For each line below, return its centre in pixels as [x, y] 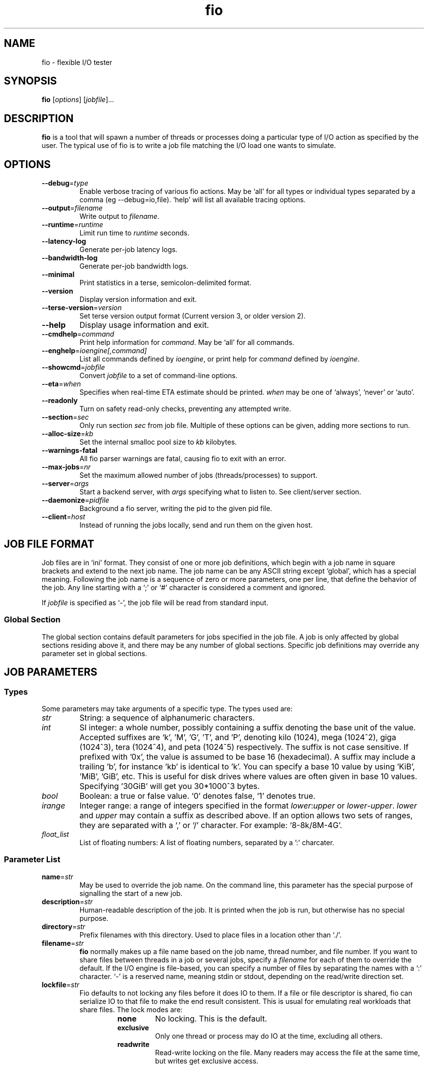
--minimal [58, 275]
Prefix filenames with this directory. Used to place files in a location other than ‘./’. [210, 935]
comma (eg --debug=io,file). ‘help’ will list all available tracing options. [193, 200]
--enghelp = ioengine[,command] [94, 351]
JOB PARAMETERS [51, 672]
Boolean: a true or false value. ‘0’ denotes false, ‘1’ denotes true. [197, 796]
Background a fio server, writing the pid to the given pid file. [176, 509]
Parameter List [32, 860]
